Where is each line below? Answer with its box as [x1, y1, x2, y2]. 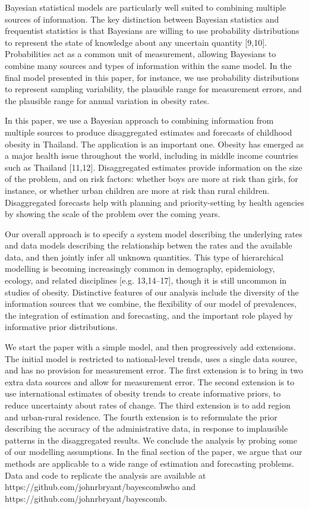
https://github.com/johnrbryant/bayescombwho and [5, 480, 196, 493]
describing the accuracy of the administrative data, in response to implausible [5, 422, 288, 435]
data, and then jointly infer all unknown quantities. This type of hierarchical [5, 250, 283, 263]
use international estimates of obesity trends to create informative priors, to [5, 387, 281, 400]
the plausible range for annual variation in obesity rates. [5, 94, 210, 106]
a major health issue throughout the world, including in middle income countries [5, 149, 298, 162]
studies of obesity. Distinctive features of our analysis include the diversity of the [5, 285, 299, 298]
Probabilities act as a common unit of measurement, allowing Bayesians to [5, 48, 276, 60]
